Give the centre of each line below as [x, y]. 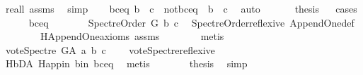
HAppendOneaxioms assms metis [132, 36]
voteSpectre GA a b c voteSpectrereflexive [110, 49]
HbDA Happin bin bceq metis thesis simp [126, 63]
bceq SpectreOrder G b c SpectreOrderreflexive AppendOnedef [191, 22]
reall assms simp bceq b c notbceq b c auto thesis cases [181, 8]
